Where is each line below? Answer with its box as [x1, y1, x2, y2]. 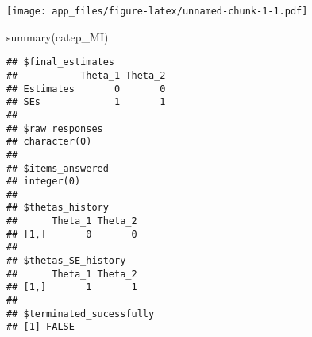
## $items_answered [6, 162, 109, 174]
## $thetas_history [6, 202, 109, 214]
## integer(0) [6, 176, 81, 188]
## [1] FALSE [6, 321, 75, 333]
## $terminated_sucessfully [6, 308, 155, 320]
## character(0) [6, 136, 92, 148]
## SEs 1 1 [6, 96, 166, 108]
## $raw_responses [6, 122, 103, 134]
